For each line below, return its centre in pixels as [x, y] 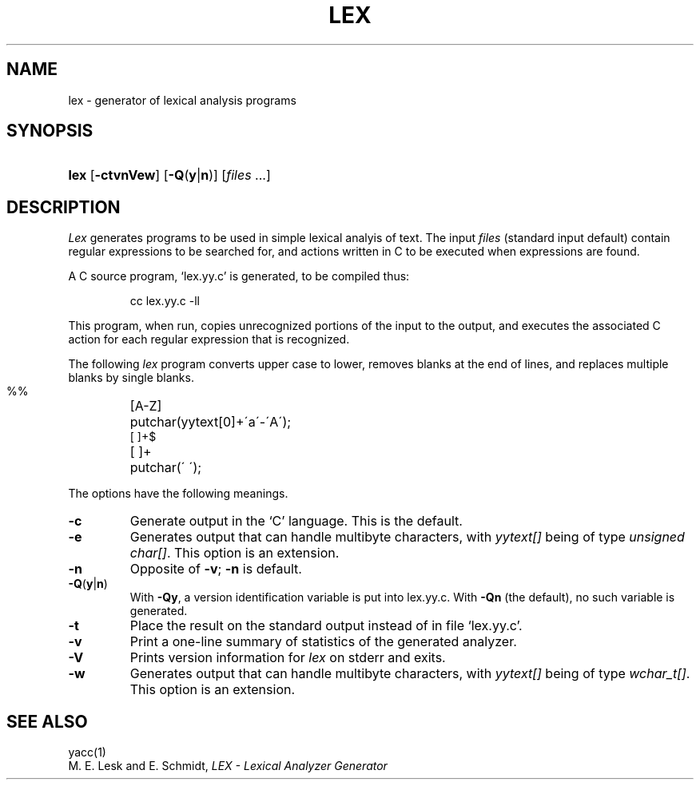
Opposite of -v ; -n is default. [216, 569]
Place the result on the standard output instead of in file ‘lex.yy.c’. [326, 626]
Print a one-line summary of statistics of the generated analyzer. [323, 642]
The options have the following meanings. [178, 494]
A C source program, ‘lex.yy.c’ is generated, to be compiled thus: [239, 276]
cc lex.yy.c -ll [165, 301]
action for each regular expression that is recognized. [209, 339]
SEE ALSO [47, 721]
